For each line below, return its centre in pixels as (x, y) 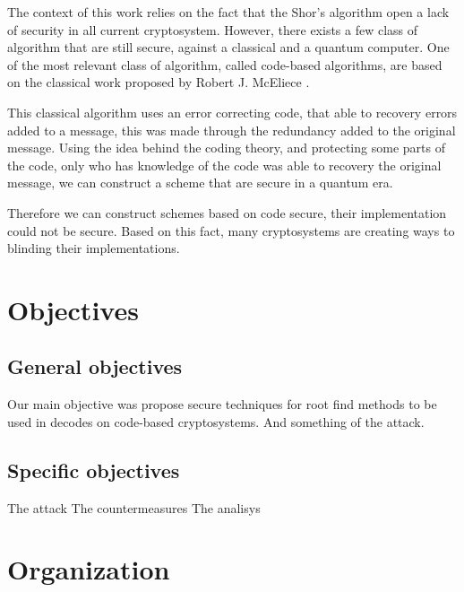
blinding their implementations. (94, 248)
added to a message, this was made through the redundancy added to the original (232, 130)
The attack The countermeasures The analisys (134, 507)
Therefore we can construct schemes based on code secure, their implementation (227, 212)
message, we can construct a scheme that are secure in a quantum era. (200, 183)
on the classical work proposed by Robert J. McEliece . (159, 82)
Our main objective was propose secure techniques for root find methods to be (222, 404)
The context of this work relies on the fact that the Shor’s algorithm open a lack (228, 12)
